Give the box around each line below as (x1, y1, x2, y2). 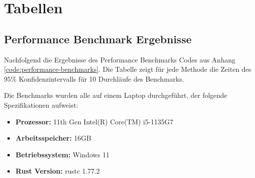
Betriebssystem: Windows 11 (15, 149, 110, 159)
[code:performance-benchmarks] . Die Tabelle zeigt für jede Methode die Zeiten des (4, 64, 252, 74)
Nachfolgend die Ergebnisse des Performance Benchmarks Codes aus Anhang (4, 54, 235, 64)
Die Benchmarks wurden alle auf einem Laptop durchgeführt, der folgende (4, 90, 227, 100)
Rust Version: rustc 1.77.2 (15, 166, 100, 176)
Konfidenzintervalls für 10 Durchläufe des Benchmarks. (19, 73, 184, 84)
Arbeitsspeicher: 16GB (15, 133, 91, 143)
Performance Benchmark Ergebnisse (4, 31, 192, 46)
